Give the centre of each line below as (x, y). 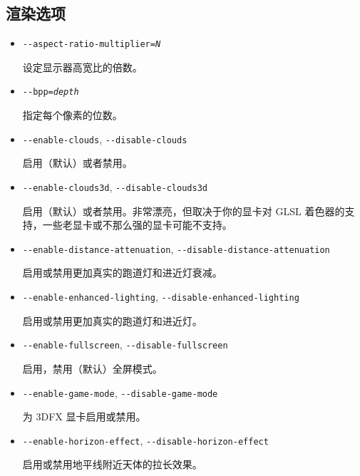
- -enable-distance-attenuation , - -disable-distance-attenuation (176, 248)
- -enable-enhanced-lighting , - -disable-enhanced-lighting (161, 297)
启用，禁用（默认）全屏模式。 (92, 368)
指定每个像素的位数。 (72, 115)
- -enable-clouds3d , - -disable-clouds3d (115, 186)
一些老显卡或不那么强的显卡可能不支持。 (137, 225)
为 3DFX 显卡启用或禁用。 (84, 416)
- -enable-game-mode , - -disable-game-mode (120, 392)
